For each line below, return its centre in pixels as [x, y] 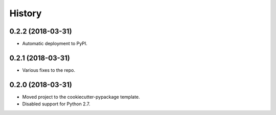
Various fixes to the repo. [49, 70]
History [26, 13]
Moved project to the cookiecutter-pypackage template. [81, 97]
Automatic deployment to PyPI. [55, 44]
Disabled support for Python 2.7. [56, 104]
